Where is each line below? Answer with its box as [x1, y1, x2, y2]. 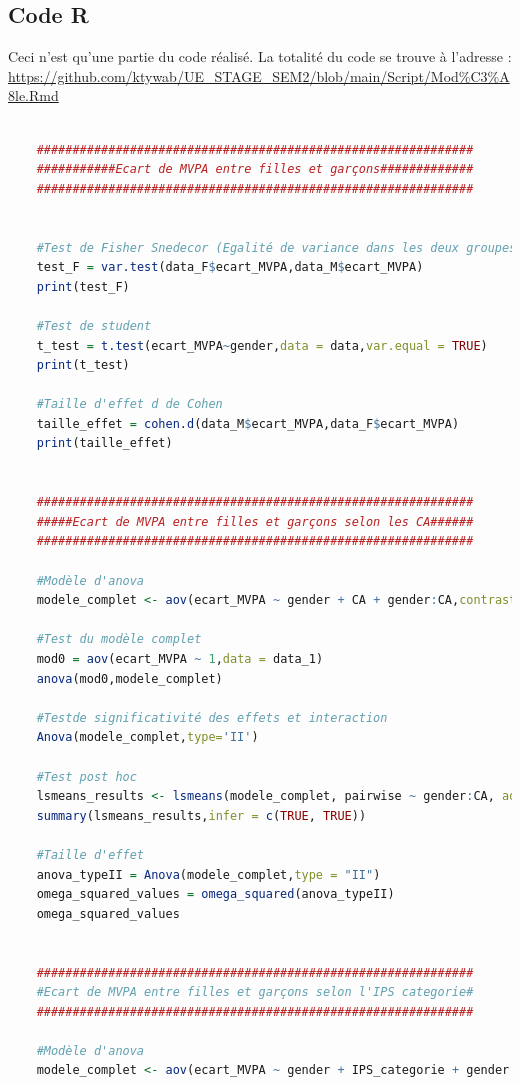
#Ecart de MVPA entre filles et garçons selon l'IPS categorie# [36, 985, 474, 1000]
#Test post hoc [36, 769, 137, 784]
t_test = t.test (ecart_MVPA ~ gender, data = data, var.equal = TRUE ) [36, 338, 488, 353]
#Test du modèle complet [36, 632, 202, 647]
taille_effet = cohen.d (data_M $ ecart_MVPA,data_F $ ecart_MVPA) [36, 416, 460, 431]
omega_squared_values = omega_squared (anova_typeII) [36, 887, 395, 902]
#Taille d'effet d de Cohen [36, 397, 223, 412]
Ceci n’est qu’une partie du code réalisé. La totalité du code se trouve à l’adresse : [8, 46, 512, 67]
